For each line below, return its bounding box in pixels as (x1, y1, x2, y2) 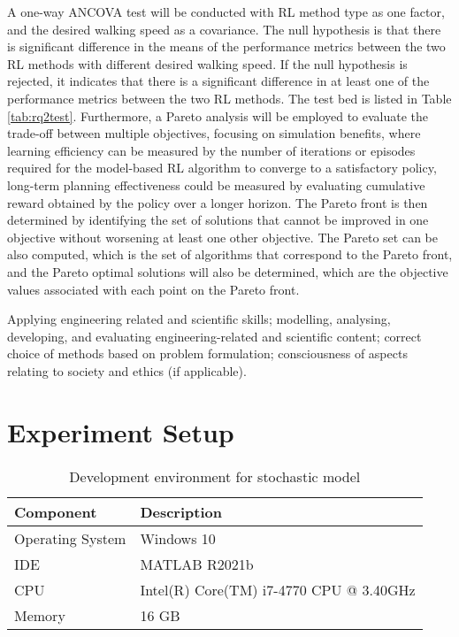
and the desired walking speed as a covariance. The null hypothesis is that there (7, 19, 441, 38)
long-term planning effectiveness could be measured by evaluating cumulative (7, 175, 425, 194)
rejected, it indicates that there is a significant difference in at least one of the (7, 72, 430, 90)
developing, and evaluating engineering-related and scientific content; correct (7, 326, 422, 345)
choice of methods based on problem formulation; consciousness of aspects (7, 344, 408, 363)
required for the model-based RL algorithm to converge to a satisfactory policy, (7, 158, 437, 177)
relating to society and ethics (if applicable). (7, 361, 247, 380)
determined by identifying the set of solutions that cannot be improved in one (7, 211, 429, 229)
